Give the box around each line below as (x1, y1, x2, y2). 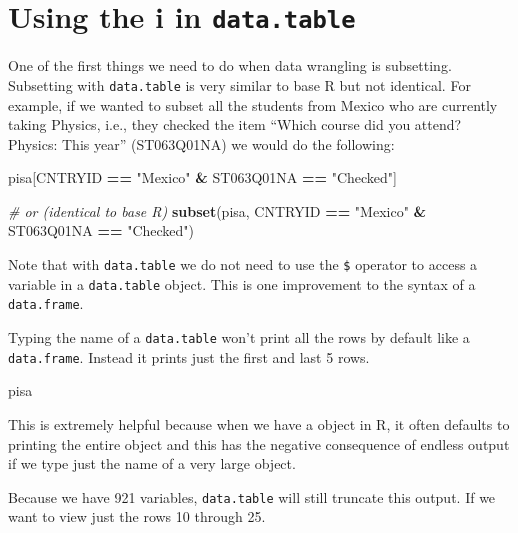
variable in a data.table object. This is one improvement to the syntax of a (8, 273, 476, 294)
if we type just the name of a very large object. (8, 453, 296, 474)
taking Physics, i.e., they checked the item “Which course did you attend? (8, 114, 462, 135)
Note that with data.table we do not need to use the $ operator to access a (8, 254, 478, 275)
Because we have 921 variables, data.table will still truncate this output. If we (8, 486, 496, 507)
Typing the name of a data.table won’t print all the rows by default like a (8, 327, 470, 348)
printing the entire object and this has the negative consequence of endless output (8, 433, 510, 454)
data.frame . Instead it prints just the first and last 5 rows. (8, 346, 370, 367)
